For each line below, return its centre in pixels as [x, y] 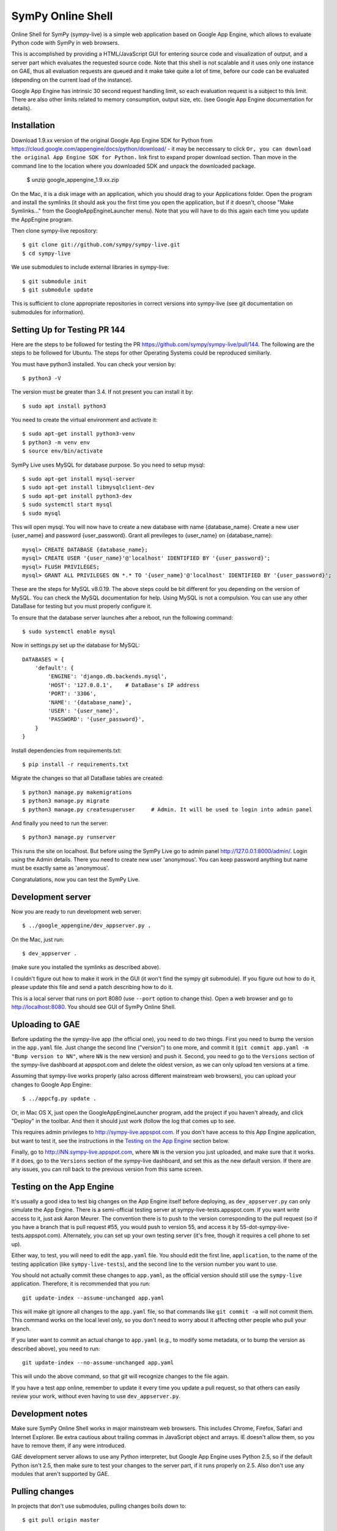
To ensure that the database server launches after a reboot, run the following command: [122, 617]
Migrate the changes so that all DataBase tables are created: [87, 778]
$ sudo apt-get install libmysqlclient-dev [88, 487]
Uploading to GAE [46, 1024]
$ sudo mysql [42, 513]
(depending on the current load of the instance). [72, 80]
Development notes [50, 1414]
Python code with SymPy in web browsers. [65, 42]
